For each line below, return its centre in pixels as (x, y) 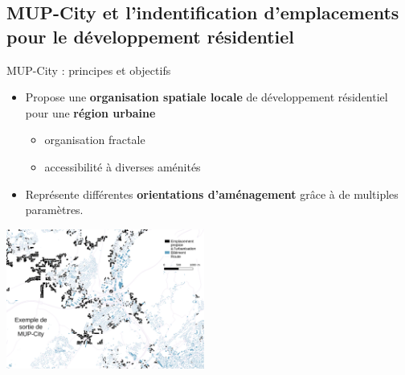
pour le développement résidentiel (151, 36)
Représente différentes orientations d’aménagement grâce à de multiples (212, 194)
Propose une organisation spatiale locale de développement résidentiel (207, 97)
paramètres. (54, 210)
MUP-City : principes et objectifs (89, 70)
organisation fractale (95, 140)
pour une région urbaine (90, 112)
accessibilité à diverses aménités (123, 166)
